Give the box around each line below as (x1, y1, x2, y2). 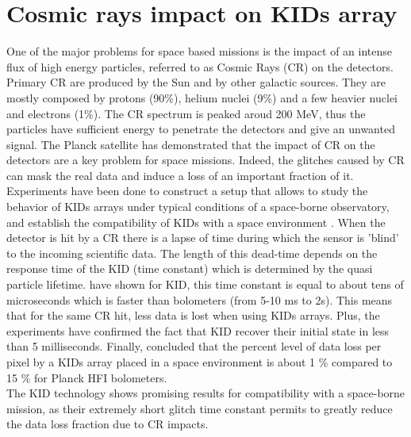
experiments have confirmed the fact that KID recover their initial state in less (6, 322, 390, 339)
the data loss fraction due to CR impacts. (6, 416, 209, 432)
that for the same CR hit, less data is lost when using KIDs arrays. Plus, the (6, 307, 380, 324)
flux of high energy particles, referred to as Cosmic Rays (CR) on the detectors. (6, 58, 394, 75)
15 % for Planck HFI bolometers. (6, 369, 167, 385)
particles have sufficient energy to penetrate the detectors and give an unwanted (6, 121, 395, 137)
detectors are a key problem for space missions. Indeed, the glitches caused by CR (6, 151, 405, 168)
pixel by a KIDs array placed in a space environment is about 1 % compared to (6, 354, 393, 370)
